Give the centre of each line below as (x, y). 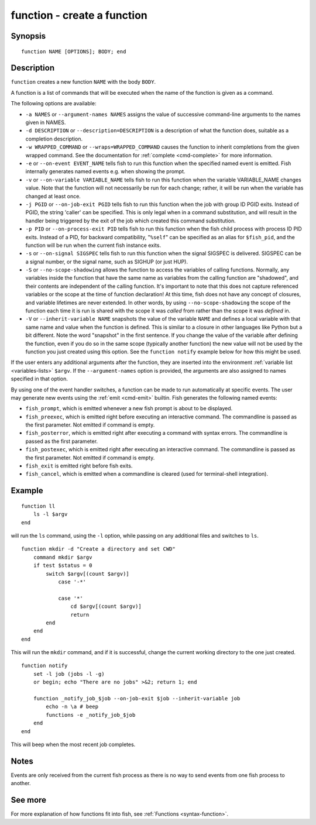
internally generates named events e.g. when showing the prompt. (105, 171)
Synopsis (28, 36)
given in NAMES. (46, 122)
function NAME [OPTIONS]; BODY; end (74, 51)
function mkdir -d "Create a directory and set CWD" (98, 549)
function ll (38, 506)
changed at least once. (53, 196)
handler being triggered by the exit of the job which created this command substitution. (131, 221)
